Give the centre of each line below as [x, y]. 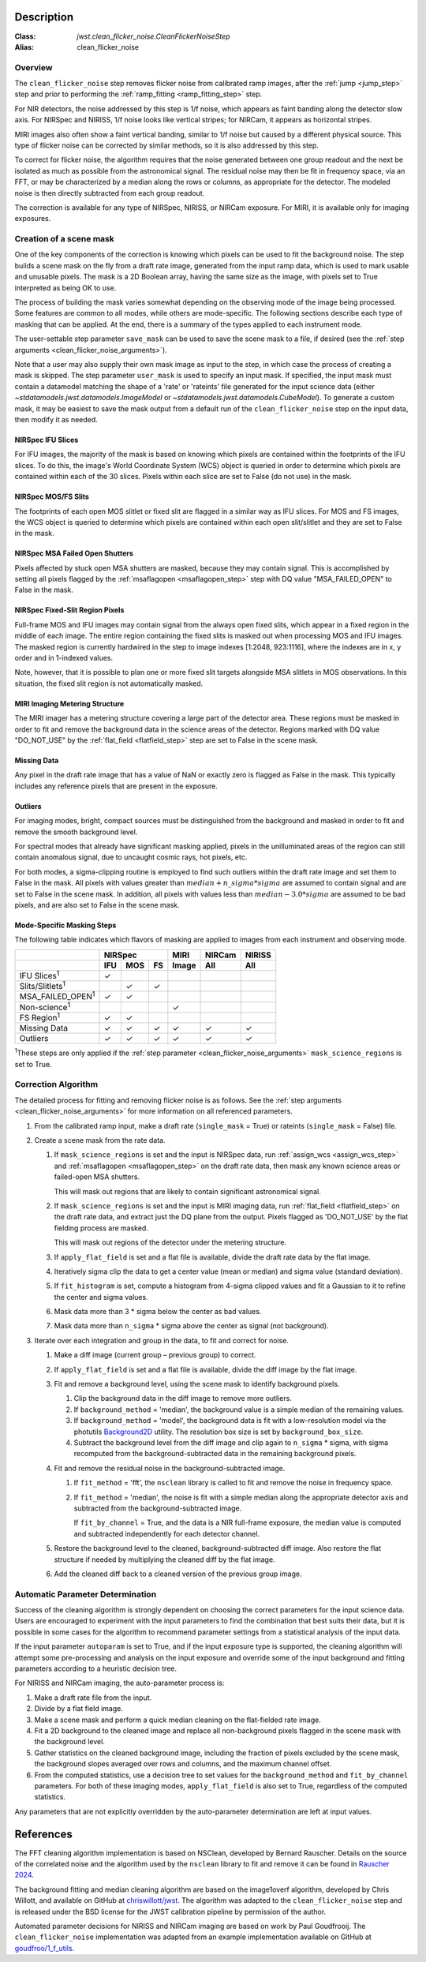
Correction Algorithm [56, 1084]
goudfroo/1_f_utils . [45, 1948]
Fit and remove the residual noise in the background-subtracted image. [170, 1468]
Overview [34, 67]
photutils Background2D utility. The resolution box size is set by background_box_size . [219, 1432]
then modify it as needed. [56, 419]
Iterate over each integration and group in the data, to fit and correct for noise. [162, 1340]
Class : [25, 36]
